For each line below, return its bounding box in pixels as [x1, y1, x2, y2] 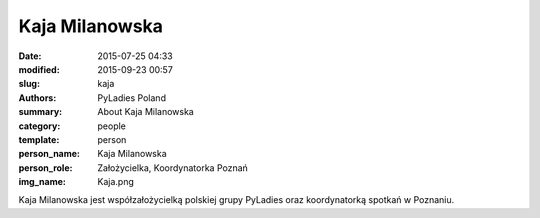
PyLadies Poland [97, 91, 167, 104]
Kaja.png [97, 176, 134, 188]
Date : [18, 50, 42, 62]
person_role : [18, 161, 73, 174]
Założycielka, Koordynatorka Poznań [97, 161, 249, 174]
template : [18, 133, 60, 145]
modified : [18, 63, 60, 75]
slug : [18, 78, 40, 90]
